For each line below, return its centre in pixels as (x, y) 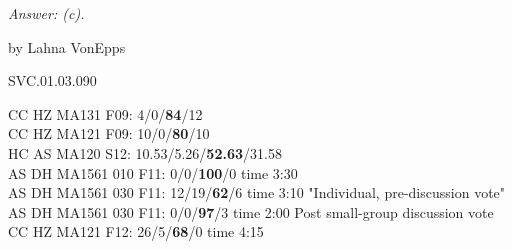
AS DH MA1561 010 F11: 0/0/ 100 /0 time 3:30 (153, 172)
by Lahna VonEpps (67, 46)
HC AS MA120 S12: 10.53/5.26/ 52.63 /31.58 (145, 152)
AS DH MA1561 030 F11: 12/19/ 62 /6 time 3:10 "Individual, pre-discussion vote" (257, 192)
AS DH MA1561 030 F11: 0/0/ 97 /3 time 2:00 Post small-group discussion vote (251, 211)
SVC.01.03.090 (52, 80)
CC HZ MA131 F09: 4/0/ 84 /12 (105, 113)
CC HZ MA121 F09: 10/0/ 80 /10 (109, 133)
